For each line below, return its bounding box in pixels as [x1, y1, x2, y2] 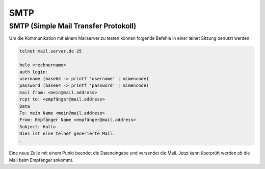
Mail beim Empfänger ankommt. [9, 157, 74, 163]
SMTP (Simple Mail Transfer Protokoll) [9, 22, 136, 30]
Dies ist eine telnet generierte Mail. [19, 131, 115, 137]
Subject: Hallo [19, 124, 56, 129]
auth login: [19, 69, 49, 74]
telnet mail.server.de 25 [19, 48, 82, 54]
